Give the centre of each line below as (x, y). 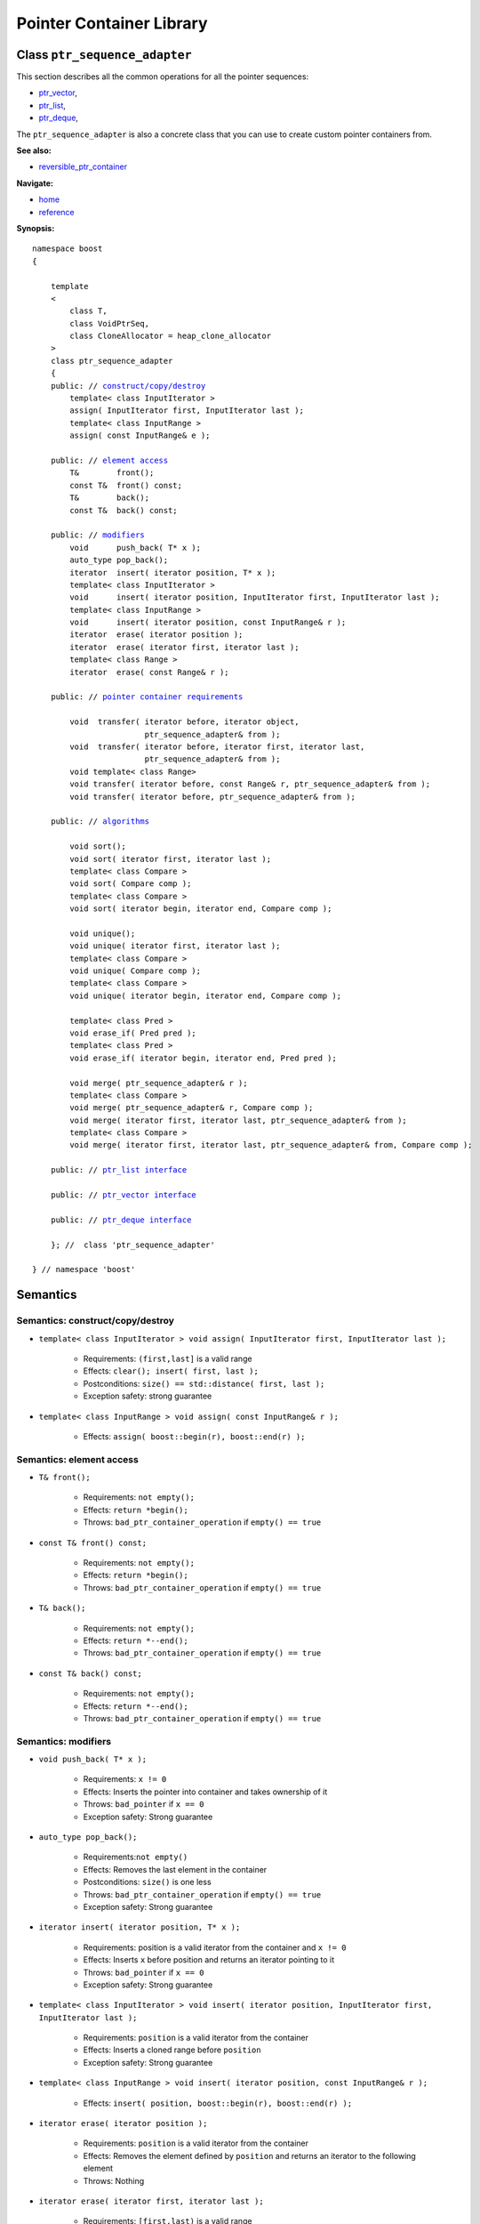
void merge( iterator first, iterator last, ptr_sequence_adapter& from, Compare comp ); (271, 1145)
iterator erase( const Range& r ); (150, 672)
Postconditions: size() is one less (148, 1882)
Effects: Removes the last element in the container (175, 1869)
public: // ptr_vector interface (124, 1195)
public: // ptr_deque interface (121, 1220)
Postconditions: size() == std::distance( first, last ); (204, 1383)
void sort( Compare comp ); (131, 884)
